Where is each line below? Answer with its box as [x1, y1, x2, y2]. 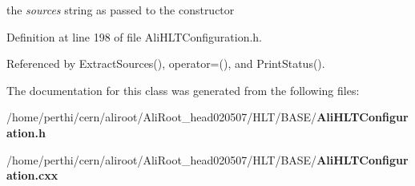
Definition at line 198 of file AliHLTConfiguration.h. [6, 28, 262, 45]
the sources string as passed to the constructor [6, 2, 235, 18]
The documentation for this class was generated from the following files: [6, 81, 360, 98]
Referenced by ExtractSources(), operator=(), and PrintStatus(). [6, 55, 325, 72]
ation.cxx [6, 167, 58, 184]
